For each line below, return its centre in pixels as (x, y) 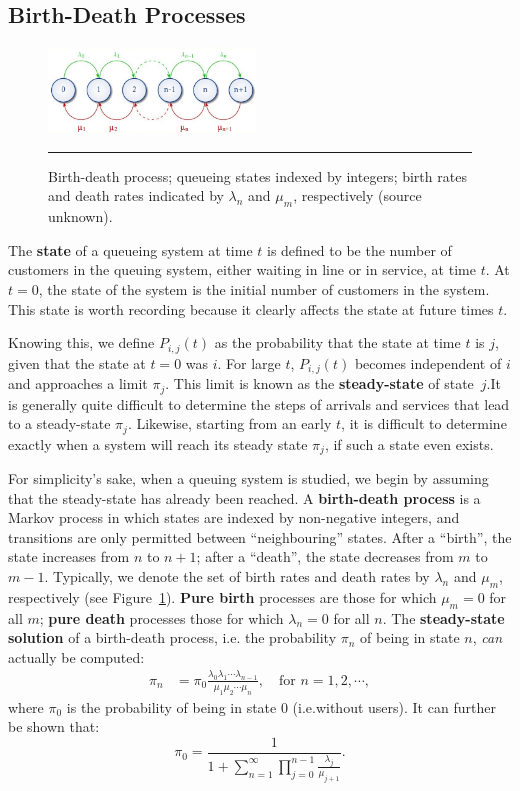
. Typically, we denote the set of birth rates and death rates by (237, 576)
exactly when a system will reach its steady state (158, 443)
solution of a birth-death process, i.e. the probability (172, 637)
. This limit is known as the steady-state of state (319, 383)
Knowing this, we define (81, 342)
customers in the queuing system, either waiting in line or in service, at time (242, 269)
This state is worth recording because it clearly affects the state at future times (251, 308)
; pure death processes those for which (161, 617)
